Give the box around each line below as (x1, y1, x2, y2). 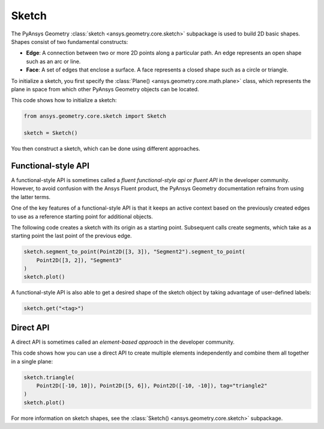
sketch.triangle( (23, 374, 75, 381)
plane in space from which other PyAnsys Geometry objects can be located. (11, 85, 199, 93)
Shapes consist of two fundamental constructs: (11, 38, 128, 45)
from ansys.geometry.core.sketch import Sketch (23, 113, 166, 120)
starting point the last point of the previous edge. (11, 232, 132, 240)
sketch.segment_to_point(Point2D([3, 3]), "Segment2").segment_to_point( (23, 248, 245, 255)
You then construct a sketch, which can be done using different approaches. (11, 145, 200, 153)
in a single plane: (11, 357, 53, 365)
